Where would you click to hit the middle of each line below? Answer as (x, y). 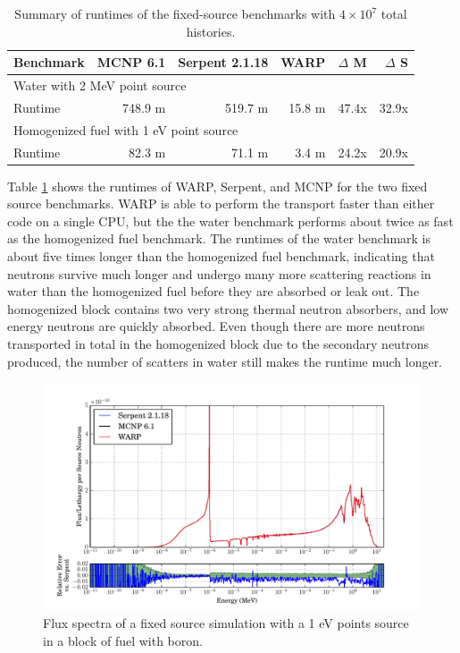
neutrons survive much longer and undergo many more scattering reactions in (219, 273)
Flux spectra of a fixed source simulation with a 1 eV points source (226, 623)
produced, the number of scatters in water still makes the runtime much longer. (225, 361)
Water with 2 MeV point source (100, 85)
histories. (211, 31)
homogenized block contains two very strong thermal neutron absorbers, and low (228, 308)
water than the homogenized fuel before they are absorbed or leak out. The (213, 291)
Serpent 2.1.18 (223, 62)
